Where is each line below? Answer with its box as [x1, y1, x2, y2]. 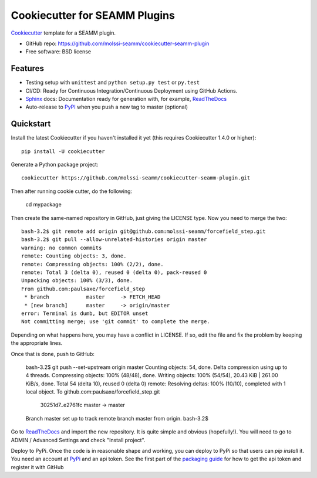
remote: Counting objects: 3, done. [21, 253, 127, 259]
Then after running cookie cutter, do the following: [11, 188, 132, 195]
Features [11, 63, 44, 73]
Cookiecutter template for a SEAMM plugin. [11, 29, 116, 36]
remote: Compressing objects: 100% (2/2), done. [21, 261, 164, 267]
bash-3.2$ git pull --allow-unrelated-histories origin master [21, 236, 207, 243]
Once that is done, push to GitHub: [11, 350, 95, 357]
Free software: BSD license [25, 48, 91, 55]
